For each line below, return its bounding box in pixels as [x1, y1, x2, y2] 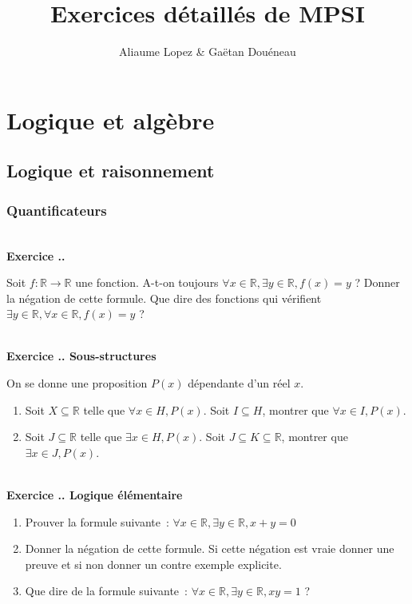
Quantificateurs [6, 200, 107, 220]
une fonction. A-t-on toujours [75, 274, 219, 291]
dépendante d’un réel [188, 375, 291, 391]
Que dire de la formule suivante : [25, 582, 188, 599]
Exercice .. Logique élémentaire [6, 487, 183, 503]
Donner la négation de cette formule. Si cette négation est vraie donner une [25, 540, 394, 557]
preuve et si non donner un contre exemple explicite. [25, 555, 282, 572]
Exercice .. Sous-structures [6, 348, 156, 364]
